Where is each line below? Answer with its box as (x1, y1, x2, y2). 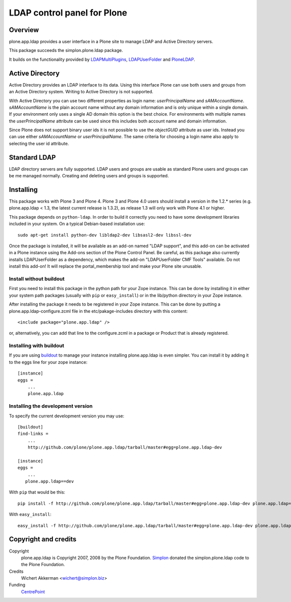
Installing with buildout (9, 343, 65, 349)
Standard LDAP (9, 153, 56, 161)
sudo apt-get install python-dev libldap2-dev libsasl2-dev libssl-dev (17, 232, 192, 238)
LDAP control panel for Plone (9, 7, 128, 18)
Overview (9, 26, 39, 34)
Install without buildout (9, 275, 65, 282)
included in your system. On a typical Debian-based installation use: (9, 221, 145, 227)
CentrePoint (21, 588, 45, 595)
